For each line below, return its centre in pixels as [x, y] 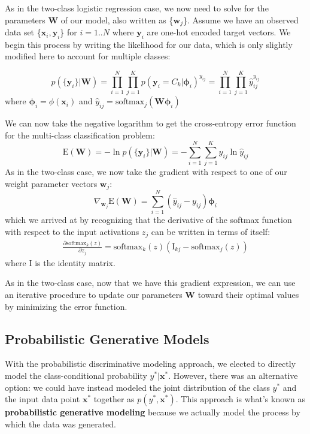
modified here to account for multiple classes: [88, 56]
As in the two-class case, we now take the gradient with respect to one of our [146, 172]
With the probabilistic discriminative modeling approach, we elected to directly [151, 364]
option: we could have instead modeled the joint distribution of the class [137, 387]
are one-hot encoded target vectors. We [219, 32]
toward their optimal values [248, 295]
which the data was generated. [60, 424]
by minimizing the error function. [66, 306]
